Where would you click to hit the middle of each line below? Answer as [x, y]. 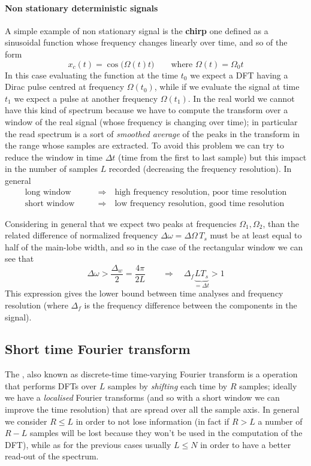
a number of [280, 421]
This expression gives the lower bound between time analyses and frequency [144, 293]
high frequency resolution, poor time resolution [201, 192]
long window [48, 192]
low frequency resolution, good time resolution [200, 203]
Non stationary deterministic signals [81, 7]
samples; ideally [268, 385]
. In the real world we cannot [241, 98]
